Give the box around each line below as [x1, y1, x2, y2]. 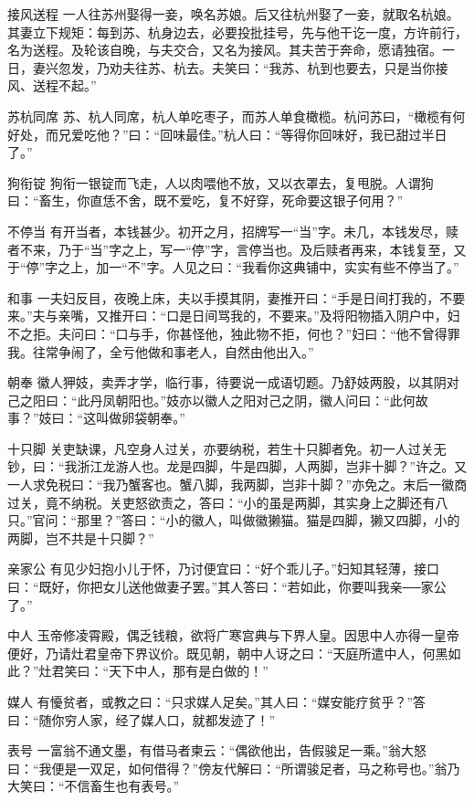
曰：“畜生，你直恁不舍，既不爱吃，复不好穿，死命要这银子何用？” [7, 191, 404, 210]
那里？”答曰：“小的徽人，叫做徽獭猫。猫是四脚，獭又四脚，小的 [77, 511, 460, 530]
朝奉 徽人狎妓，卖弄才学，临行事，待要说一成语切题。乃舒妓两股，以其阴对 [7, 373, 459, 392]
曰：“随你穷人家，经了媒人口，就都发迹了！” [7, 710, 276, 729]
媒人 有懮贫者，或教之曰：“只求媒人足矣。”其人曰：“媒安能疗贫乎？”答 [7, 692, 427, 711]
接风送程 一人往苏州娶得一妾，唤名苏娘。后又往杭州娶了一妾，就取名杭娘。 [7, 5, 459, 23]
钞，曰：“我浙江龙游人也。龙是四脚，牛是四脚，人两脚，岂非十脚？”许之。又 [7, 457, 468, 476]
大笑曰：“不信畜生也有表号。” [7, 776, 180, 796]
